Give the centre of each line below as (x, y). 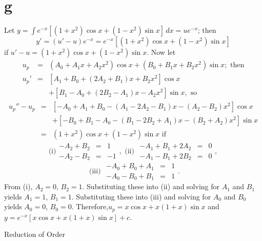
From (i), (18, 186)
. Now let (161, 52)
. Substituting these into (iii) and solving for (141, 196)
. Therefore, (90, 206)
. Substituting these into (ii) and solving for (151, 186)
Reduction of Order (35, 234)
